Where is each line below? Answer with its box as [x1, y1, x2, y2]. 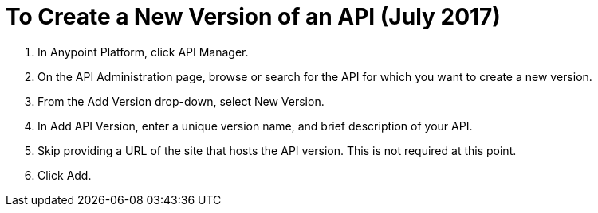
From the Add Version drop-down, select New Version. [37, 94, 325, 108]
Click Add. [37, 168, 92, 182]
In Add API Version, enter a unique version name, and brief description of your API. [37, 118, 473, 133]
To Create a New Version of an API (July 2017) [6, 3, 501, 30]
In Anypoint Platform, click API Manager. [37, 45, 249, 59]
